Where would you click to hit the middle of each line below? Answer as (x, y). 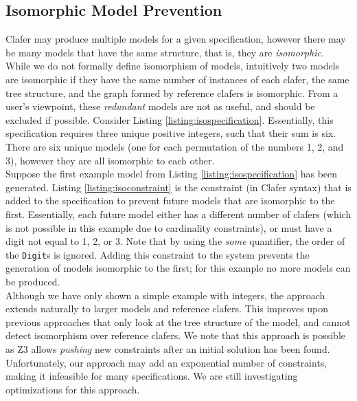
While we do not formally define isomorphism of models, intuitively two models (173, 66)
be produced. (33, 281)
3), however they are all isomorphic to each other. (110, 160)
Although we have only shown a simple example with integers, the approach (165, 295)
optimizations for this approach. (73, 389)
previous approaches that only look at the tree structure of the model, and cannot (178, 322)
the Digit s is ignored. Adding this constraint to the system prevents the (158, 254)
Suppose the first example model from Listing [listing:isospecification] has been (172, 174)
